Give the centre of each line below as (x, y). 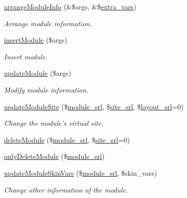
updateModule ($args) (38, 73)
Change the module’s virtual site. (54, 123)
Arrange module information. (48, 23)
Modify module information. (46, 89)
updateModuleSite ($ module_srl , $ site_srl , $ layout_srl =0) (94, 106)
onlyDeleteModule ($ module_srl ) (54, 156)
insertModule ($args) (36, 40)
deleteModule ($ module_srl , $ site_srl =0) (67, 139)
